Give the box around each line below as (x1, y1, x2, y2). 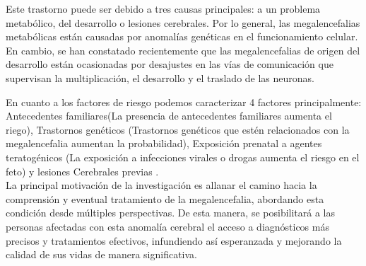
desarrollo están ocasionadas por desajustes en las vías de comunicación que (6, 57, 333, 71)
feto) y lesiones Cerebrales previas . (6, 163, 159, 178)
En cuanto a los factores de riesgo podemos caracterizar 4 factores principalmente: (6, 94, 362, 109)
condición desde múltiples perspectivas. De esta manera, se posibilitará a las (6, 205, 336, 220)
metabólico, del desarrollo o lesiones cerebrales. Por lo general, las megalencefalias (6, 15, 360, 30)
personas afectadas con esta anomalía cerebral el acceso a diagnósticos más (6, 219, 329, 233)
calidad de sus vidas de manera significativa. (6, 247, 198, 262)
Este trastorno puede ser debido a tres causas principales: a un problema (6, 1, 321, 16)
